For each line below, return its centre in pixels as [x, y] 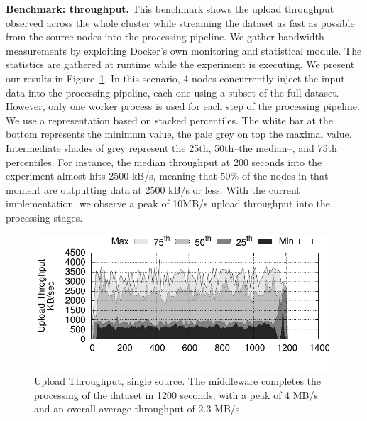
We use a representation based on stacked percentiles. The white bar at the [169, 120]
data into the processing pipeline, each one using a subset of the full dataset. [172, 92]
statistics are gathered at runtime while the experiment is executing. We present [180, 64]
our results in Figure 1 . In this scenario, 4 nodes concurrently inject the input [175, 78]
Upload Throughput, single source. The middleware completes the [178, 381]
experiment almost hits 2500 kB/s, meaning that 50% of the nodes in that [167, 176]
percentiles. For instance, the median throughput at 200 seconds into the [164, 162]
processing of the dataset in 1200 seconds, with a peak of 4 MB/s [176, 394]
